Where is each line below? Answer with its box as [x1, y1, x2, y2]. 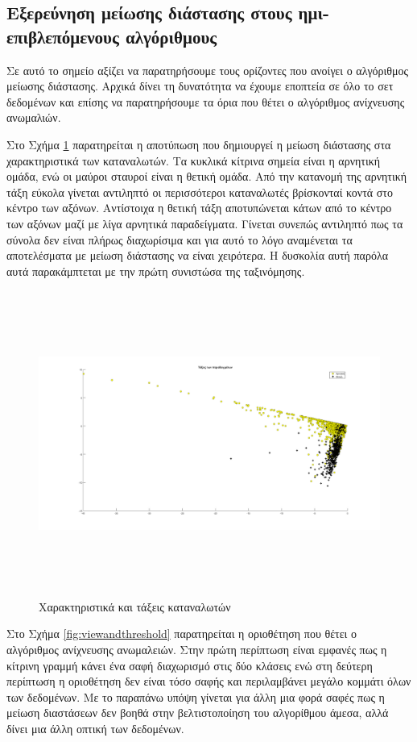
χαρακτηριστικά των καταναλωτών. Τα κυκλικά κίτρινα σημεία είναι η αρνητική [6, 152, 381, 169]
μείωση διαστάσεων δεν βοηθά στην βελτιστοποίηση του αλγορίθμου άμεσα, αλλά [6, 704, 389, 721]
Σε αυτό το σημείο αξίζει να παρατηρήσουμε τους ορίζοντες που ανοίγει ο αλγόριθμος [6, 61, 409, 78]
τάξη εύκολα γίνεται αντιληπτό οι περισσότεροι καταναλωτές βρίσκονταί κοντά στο [6, 183, 393, 200]
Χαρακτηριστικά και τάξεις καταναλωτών [39, 598, 231, 615]
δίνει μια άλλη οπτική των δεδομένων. [6, 720, 184, 736]
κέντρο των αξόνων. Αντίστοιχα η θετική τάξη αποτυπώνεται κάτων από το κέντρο [6, 199, 392, 216]
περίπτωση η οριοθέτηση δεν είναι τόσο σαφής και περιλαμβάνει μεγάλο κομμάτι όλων [6, 673, 411, 690]
